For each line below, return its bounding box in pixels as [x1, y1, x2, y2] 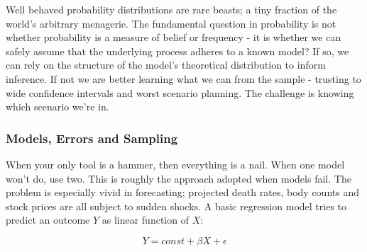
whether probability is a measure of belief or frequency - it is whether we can [6, 30, 341, 45]
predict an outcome [6, 212, 90, 227]
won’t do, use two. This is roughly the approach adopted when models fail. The [6, 171, 351, 185]
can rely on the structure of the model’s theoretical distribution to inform [6, 57, 326, 72]
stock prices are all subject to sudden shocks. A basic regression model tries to [6, 198, 347, 213]
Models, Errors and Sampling [6, 129, 178, 147]
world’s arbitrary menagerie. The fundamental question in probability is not [6, 16, 336, 30]
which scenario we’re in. [6, 99, 109, 114]
